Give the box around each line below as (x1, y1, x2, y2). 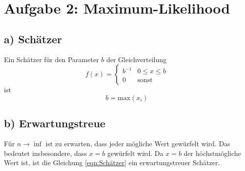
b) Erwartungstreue (4, 116, 105, 131)
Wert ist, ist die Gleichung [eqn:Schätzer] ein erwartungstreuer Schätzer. (4, 157, 220, 168)
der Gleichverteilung (106, 54, 167, 64)
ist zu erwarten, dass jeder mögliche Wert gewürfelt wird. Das (45, 138, 230, 148)
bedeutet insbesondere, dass (4, 148, 87, 158)
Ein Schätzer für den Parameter (4, 54, 99, 64)
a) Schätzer (4, 31, 62, 46)
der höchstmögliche (184, 148, 241, 158)
